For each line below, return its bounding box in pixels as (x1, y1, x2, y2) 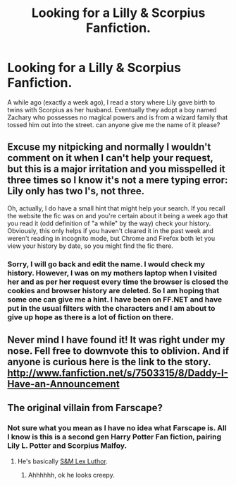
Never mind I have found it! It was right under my (7, 334, 225, 346)
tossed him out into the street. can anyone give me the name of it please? (7, 120, 221, 129)
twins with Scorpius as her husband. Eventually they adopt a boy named (7, 105, 217, 114)
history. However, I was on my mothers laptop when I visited (7, 268, 217, 278)
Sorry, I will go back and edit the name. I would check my (7, 259, 206, 269)
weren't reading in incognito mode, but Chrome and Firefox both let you (7, 234, 216, 242)
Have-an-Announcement (7, 378, 120, 390)
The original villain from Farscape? (7, 402, 163, 414)
